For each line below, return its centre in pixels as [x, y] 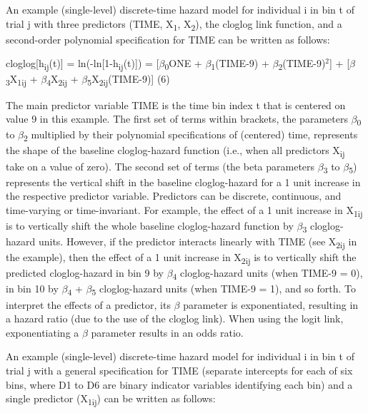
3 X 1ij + [22, 80]
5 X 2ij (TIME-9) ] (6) [129, 80]
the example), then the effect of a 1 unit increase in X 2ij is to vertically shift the [181, 258]
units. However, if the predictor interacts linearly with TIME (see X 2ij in [198, 242]
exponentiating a [43, 332]
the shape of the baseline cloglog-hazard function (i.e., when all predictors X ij [175, 151]
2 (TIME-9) [302, 64]
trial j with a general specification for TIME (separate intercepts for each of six [179, 370]
